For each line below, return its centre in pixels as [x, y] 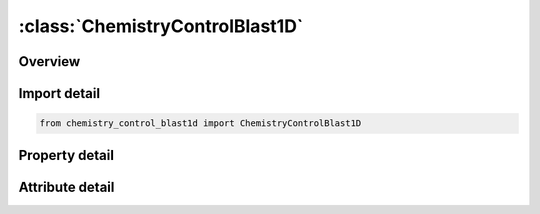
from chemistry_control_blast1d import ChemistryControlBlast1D [200, 123]
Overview [49, 61]
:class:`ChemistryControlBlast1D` [161, 26]
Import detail [59, 93]
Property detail [66, 155]
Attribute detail [66, 186]
